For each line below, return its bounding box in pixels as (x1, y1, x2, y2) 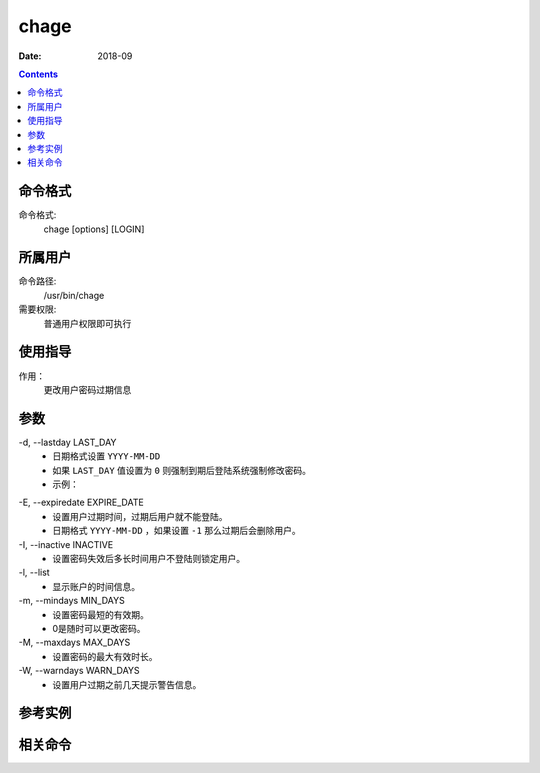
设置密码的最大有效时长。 (52, 650, 158, 662)
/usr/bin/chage (43, 289, 105, 301)
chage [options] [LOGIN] (43, 223, 145, 235)
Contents (18, 68, 59, 80)
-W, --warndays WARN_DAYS (18, 665, 140, 677)
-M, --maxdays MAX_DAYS (18, 636, 131, 649)
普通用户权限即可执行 (43, 317, 132, 329)
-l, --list (18, 566, 50, 579)
